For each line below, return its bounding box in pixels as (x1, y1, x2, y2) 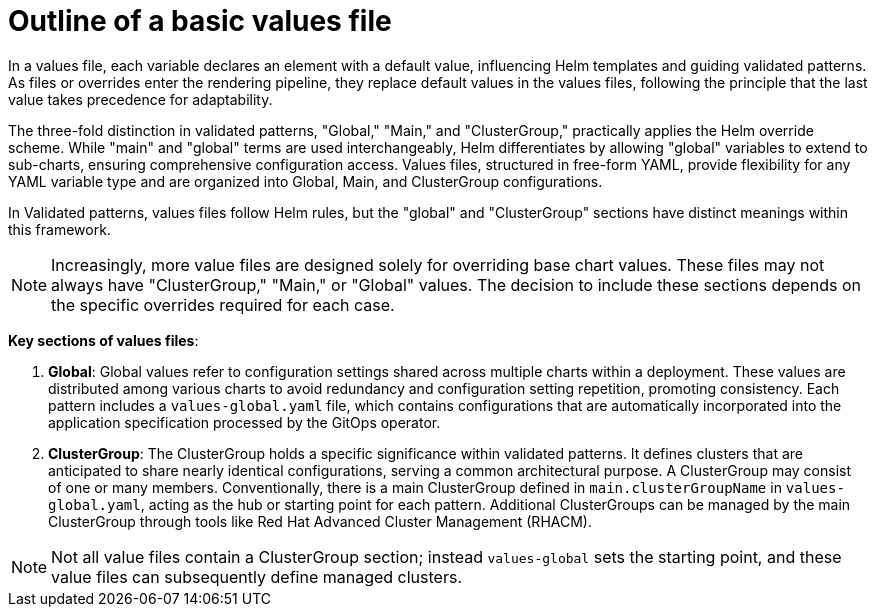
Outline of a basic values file (8, 4, 392, 38)
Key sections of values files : (8, 331, 199, 349)
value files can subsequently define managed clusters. (51, 566, 462, 587)
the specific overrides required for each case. (51, 294, 395, 315)
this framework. (8, 220, 111, 238)
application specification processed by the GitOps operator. (48, 413, 441, 431)
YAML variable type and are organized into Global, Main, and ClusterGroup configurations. (8, 172, 603, 190)
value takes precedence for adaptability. (8, 90, 273, 108)
